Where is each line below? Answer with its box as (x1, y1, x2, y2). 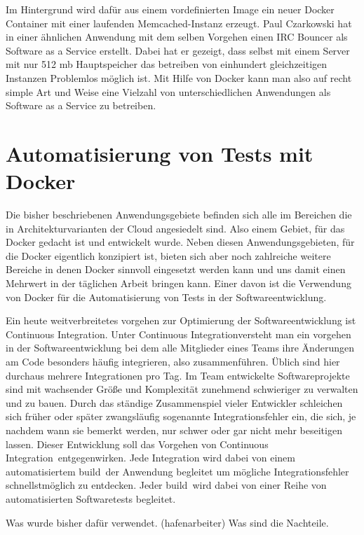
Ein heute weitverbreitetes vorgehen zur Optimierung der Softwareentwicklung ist (6, 313, 356, 328)
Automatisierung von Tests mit (6, 139, 314, 167)
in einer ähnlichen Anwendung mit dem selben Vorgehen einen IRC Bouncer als (6, 29, 348, 44)
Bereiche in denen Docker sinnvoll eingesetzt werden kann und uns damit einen (6, 262, 346, 277)
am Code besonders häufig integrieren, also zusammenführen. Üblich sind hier (6, 354, 340, 368)
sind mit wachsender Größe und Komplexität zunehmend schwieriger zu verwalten (6, 382, 358, 396)
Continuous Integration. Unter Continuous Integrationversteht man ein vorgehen (6, 326, 351, 341)
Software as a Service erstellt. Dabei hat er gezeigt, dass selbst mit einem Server (6, 43, 350, 57)
